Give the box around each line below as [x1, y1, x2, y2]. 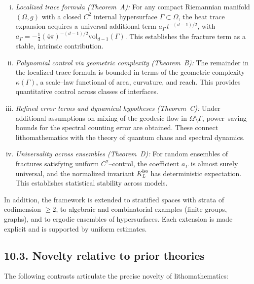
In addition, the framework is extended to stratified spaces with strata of [4, 194, 224, 204]
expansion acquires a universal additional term [15, 21, 156, 31]
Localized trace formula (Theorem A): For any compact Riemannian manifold [15, 1, 250, 11]
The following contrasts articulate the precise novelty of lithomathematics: [4, 271, 229, 281]
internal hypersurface [93, 11, 157, 21]
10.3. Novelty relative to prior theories [4, 247, 205, 263]
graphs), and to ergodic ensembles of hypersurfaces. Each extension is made [4, 214, 233, 224]
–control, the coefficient [109, 158, 180, 169]
